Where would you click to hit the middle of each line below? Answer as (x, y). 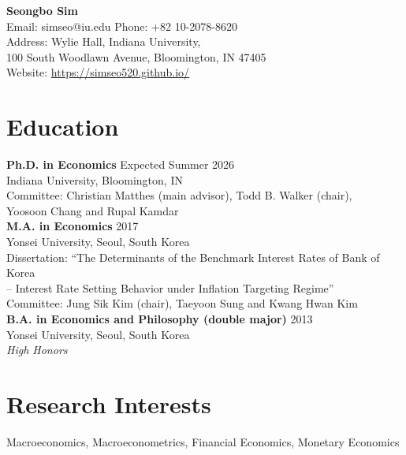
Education (63, 127)
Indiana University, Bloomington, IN (95, 179)
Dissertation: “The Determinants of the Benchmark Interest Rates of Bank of (193, 257)
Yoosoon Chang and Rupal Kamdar (93, 210)
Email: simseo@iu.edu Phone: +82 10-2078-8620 (122, 26)
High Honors (37, 350)
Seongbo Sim (42, 10)
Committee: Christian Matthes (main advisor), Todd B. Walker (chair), (179, 195)
